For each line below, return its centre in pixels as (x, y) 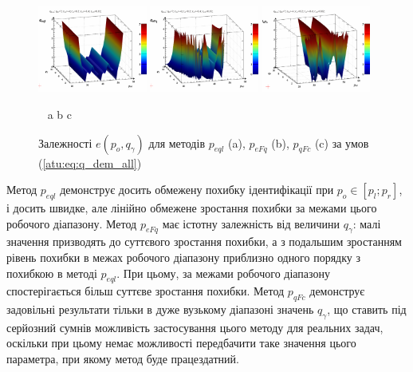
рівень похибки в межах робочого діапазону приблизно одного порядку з (184, 257)
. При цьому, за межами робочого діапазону (224, 273)
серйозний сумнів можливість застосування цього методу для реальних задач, (195, 327)
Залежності (65, 142)
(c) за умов (342, 142)
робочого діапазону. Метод (72, 223)
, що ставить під (367, 309)
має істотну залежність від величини (251, 223)
